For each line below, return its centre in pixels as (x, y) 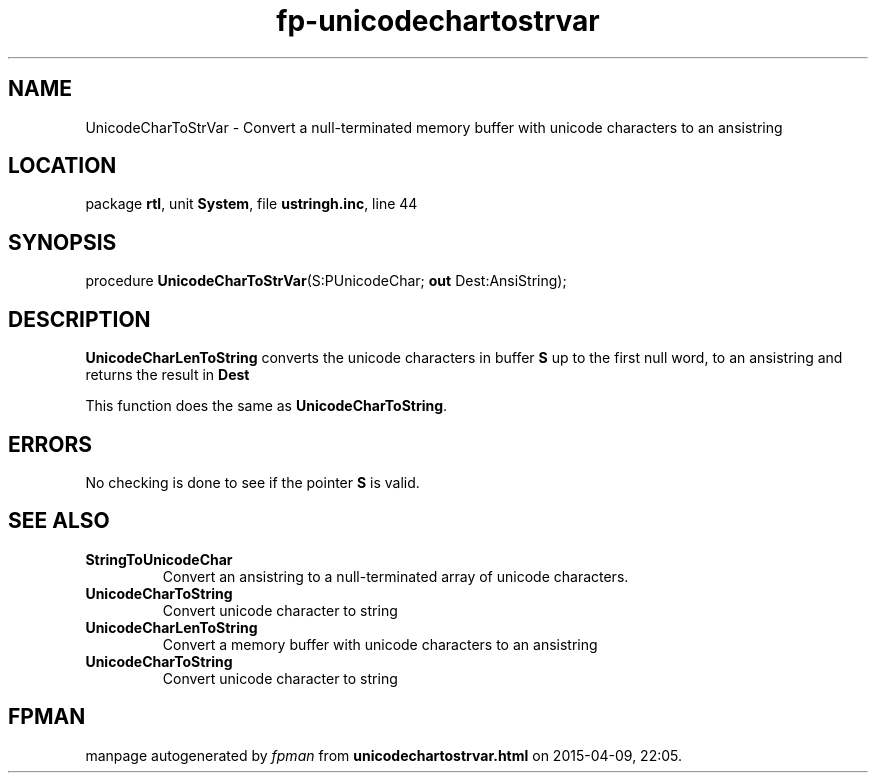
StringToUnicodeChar (159, 559)
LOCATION (62, 166)
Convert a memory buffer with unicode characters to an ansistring (380, 644)
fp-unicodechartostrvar (438, 21)
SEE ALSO (59, 521)
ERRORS (50, 444)
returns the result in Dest (167, 375)
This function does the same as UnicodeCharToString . (266, 406)
